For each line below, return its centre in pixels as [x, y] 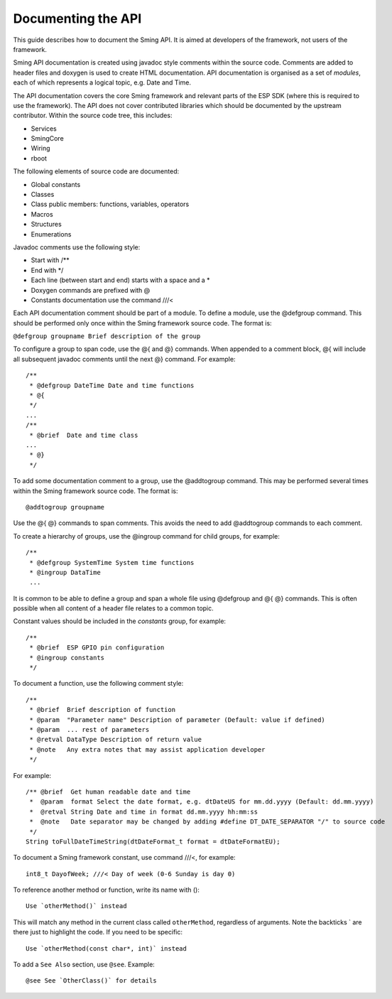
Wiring [40, 148]
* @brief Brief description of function [103, 710]
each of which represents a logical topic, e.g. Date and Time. [102, 82]
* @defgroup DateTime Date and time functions [112, 385]
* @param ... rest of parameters [89, 729]
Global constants [56, 184]
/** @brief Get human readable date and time [108, 792]
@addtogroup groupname [65, 507]
